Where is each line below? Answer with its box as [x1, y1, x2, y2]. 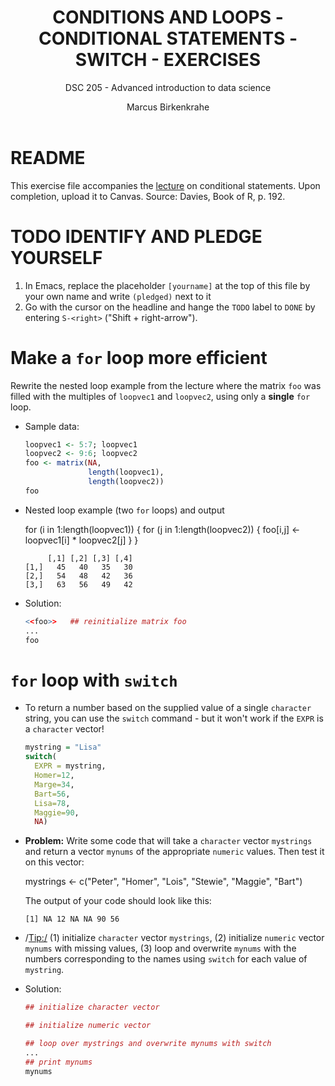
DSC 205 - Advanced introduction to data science [64, 81, 272, 93]
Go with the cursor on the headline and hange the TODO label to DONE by [24, 301, 316, 313]
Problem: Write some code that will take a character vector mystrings [24, 835, 313, 847]
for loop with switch [10, 669, 178, 691]
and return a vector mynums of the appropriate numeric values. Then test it [24, 846, 325, 858]
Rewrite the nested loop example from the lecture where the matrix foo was [10, 379, 322, 391]
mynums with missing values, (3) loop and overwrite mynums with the [24, 942, 297, 955]
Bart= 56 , [34, 789, 71, 799]
